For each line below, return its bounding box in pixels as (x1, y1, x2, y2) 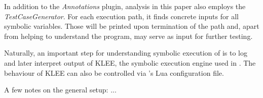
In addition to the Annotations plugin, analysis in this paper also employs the (4, 1, 246, 11)
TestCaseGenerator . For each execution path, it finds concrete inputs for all (4, 11, 239, 21)
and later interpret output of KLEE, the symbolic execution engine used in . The (4, 57, 256, 68)
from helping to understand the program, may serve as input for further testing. (4, 30, 253, 41)
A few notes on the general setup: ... (4, 84, 117, 95)
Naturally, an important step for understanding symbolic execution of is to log (4, 47, 248, 58)
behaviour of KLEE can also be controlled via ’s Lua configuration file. (4, 67, 224, 78)
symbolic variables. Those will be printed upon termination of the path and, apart (4, 21, 259, 31)
